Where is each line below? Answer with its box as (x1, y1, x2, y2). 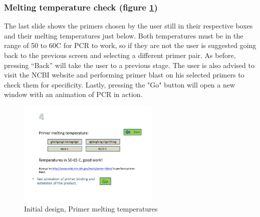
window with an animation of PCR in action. (4, 89, 143, 99)
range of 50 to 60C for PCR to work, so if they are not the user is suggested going (4, 40, 256, 50)
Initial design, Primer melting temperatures (24, 203, 158, 214)
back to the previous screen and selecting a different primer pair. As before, (4, 50, 236, 60)
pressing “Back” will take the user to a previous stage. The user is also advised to (4, 59, 254, 70)
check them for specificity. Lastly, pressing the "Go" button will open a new (4, 79, 235, 89)
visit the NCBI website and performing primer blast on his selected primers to (4, 69, 244, 80)
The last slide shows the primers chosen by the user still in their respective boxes (4, 20, 253, 31)
